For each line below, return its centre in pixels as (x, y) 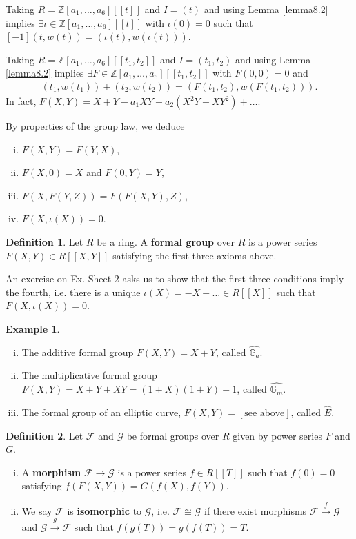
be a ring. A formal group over (166, 241)
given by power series (277, 435)
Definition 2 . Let (44, 435)
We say (37, 510)
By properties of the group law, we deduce (95, 126)
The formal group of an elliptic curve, (101, 412)
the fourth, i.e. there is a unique (73, 292)
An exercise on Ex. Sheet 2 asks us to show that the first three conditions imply (175, 278)
